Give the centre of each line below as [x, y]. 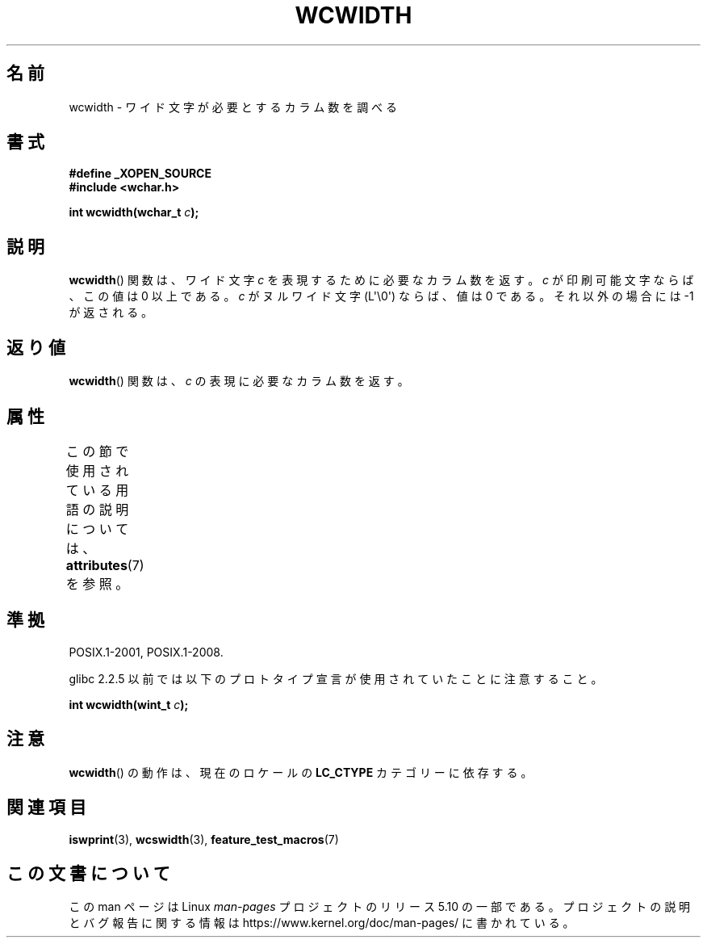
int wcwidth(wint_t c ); [129, 704]
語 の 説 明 [97, 509]
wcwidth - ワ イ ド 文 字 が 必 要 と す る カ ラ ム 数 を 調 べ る [233, 107]
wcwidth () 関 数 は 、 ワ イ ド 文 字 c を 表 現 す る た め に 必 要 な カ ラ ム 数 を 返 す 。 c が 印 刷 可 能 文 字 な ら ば [381, 280]
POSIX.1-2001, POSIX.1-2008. [146, 652]
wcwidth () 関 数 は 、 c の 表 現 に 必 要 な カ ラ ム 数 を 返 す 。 [239, 381]
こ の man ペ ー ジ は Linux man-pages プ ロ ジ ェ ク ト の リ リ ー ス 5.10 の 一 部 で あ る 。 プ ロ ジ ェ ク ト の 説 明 [380, 907]
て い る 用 [97, 490]
